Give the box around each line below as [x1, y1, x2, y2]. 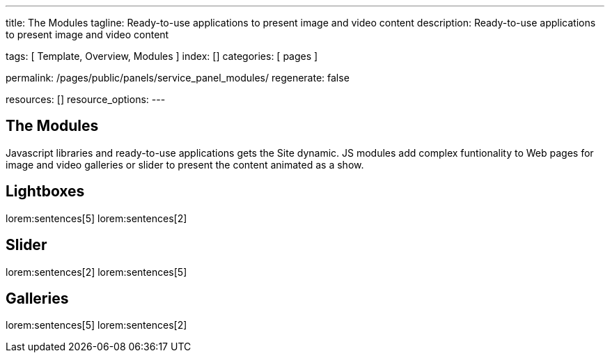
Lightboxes [6, 182, 85, 201]
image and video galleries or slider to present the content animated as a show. [6, 158, 364, 171]
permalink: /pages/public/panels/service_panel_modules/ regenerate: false [6, 72, 350, 84]
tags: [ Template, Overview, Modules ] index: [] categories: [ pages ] [6, 50, 318, 62]
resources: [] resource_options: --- [6, 93, 166, 105]
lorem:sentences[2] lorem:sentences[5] [6, 265, 187, 278]
